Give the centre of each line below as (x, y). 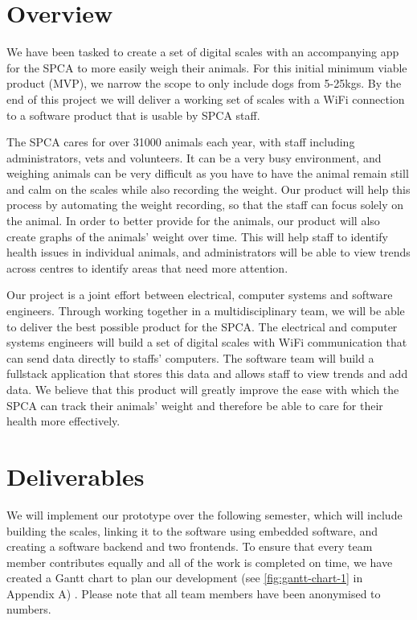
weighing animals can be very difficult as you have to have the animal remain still (208, 173)
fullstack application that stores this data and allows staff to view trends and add (207, 374)
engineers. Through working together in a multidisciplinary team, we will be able (206, 311)
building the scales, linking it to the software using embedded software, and (192, 530)
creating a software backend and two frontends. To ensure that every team (190, 546)
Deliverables (76, 476)
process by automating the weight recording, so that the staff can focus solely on (205, 205)
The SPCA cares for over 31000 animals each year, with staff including (181, 142)
